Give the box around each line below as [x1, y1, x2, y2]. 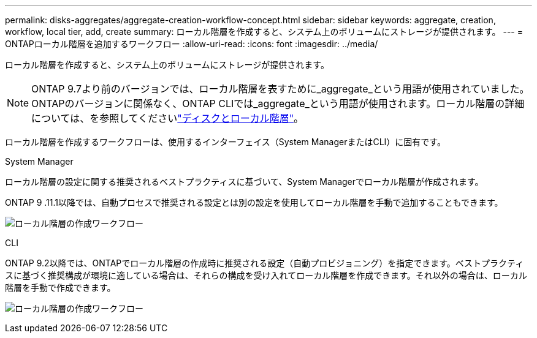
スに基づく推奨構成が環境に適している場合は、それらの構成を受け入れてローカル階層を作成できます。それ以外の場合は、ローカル [5, 270, 527, 280]
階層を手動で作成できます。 [5, 282, 116, 293]
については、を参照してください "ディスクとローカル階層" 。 [31, 112, 304, 124]
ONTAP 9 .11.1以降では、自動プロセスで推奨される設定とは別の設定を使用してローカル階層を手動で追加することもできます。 [5, 197, 503, 208]
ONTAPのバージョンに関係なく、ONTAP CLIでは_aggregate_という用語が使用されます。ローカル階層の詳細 [31, 97, 525, 110]
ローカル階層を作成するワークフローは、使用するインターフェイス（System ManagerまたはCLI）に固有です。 [5, 137, 446, 147]
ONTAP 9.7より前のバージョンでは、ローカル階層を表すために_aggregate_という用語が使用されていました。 [31, 83, 530, 95]
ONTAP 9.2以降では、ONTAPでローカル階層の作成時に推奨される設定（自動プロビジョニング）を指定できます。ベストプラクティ [5, 258, 524, 268]
